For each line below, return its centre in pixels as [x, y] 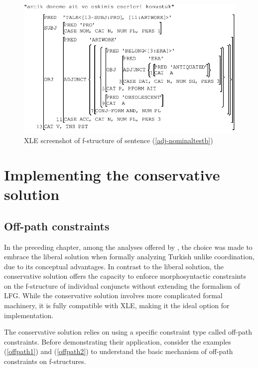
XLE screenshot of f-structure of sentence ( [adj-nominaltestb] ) [119, 140]
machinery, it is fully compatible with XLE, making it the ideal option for [117, 305]
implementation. [29, 315]
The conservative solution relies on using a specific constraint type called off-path [128, 332]
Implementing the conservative [112, 174]
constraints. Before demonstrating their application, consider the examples [118, 341]
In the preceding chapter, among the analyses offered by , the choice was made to [128, 247]
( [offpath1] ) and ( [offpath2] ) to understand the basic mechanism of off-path [119, 351]
